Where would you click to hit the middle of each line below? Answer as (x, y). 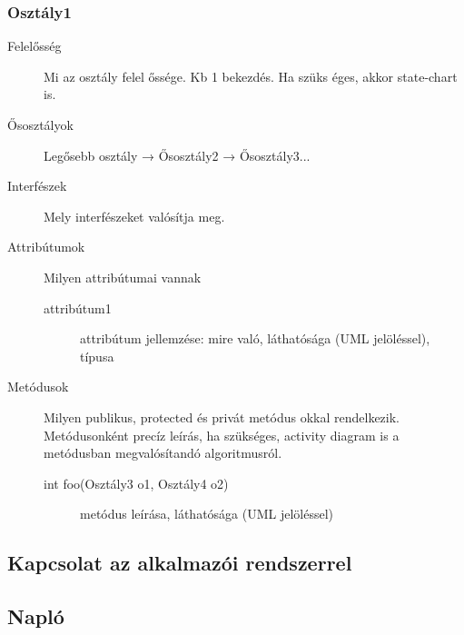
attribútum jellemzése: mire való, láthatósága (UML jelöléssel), (255, 338)
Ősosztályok (40, 124)
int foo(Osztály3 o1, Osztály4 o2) (136, 483)
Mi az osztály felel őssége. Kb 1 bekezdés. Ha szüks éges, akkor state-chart (251, 76)
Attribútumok (46, 247)
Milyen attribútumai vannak (123, 277)
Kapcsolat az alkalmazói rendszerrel (180, 563)
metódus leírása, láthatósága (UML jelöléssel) (207, 514)
